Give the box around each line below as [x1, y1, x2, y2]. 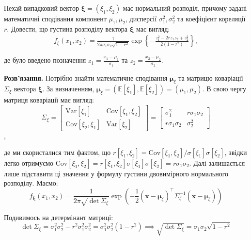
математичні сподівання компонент [4, 14, 107, 23]
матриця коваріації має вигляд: [4, 95, 94, 105]
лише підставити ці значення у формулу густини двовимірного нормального [4, 168, 229, 178]
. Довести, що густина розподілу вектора [7, 23, 128, 34]
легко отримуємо [4, 157, 54, 168]
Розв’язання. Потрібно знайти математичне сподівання [4, 72, 168, 83]
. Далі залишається [189, 157, 245, 168]
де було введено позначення [4, 55, 86, 65]
